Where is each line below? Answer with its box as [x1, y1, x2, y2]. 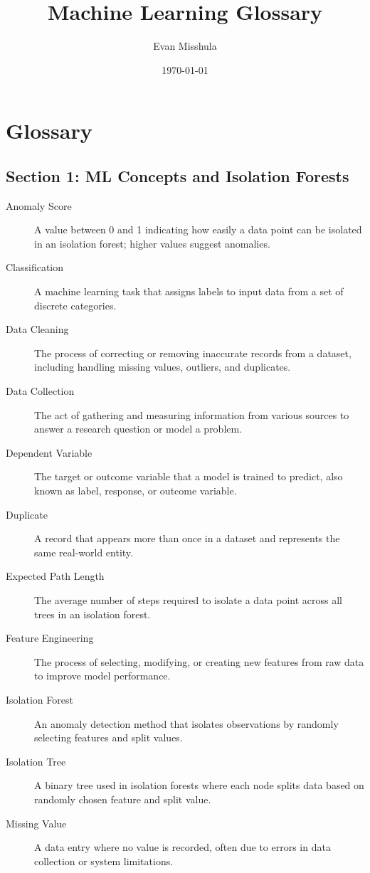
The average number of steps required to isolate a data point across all [34, 592, 342, 607]
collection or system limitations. [34, 853, 174, 868]
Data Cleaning [6, 322, 69, 337]
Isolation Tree [6, 753, 66, 768]
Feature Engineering [6, 630, 94, 645]
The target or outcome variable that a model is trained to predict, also [34, 469, 343, 484]
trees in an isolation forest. [34, 606, 151, 621]
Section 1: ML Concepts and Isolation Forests [6, 164, 349, 186]
